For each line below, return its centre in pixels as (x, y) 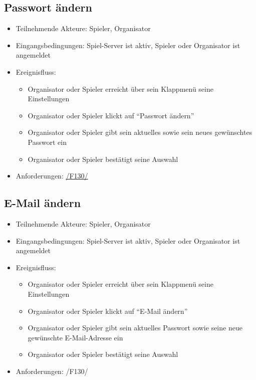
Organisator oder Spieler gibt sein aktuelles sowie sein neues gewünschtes (140, 132)
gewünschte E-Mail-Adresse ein (75, 337)
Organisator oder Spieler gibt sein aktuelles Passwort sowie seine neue (135, 328)
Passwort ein (47, 142)
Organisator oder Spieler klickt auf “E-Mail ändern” (108, 311)
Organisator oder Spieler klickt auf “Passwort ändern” (111, 115)
